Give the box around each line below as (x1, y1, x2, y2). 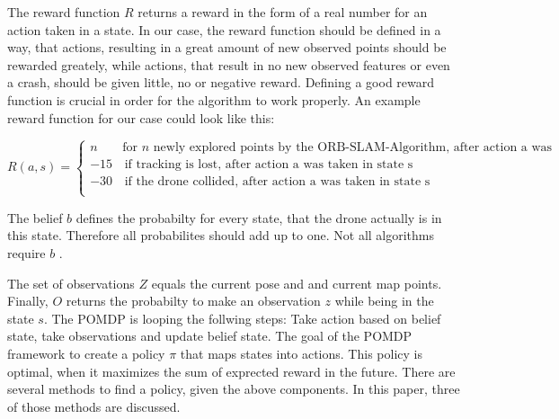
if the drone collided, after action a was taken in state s (124, 175, 430, 189)
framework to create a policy (7, 343, 165, 362)
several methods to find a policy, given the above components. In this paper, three (7, 379, 460, 398)
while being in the (334, 291, 434, 310)
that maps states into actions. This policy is (180, 343, 422, 362)
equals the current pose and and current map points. (151, 273, 442, 292)
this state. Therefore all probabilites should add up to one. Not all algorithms (7, 226, 435, 245)
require (7, 243, 46, 262)
